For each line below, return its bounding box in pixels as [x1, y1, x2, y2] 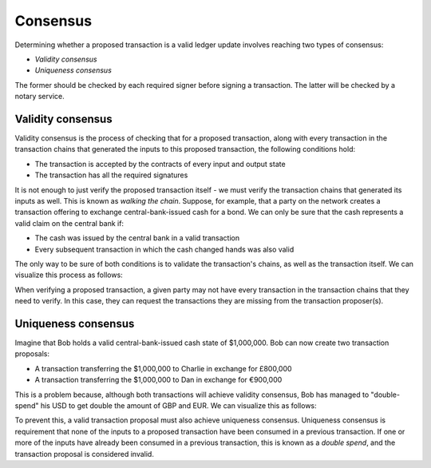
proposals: [14, 349, 50, 359]
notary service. [14, 92, 65, 101]
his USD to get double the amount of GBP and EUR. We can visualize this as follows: [40, 400, 317, 410]
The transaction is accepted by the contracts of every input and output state [34, 159, 287, 169]
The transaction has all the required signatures [34, 170, 188, 180]
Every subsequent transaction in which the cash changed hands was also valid [34, 244, 295, 254]
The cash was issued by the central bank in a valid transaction [34, 233, 239, 243]
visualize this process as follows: [14, 270, 123, 280]
